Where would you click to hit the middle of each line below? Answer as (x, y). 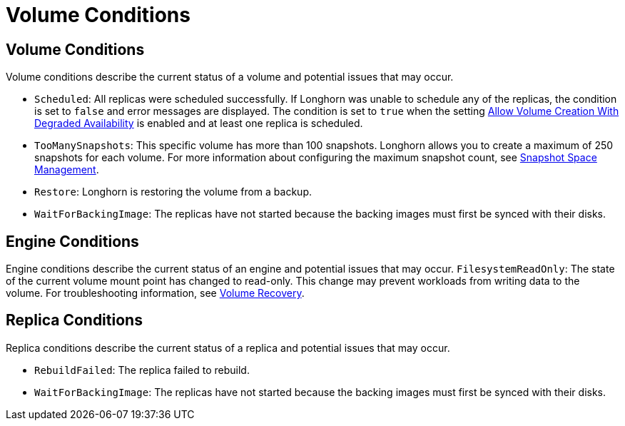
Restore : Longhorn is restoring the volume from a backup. (173, 192)
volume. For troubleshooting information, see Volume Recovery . (155, 293)
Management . (67, 170)
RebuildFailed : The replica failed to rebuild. (142, 370)
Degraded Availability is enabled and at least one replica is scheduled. (199, 123)
